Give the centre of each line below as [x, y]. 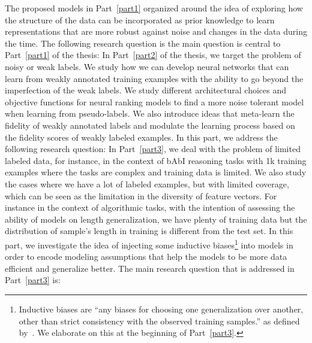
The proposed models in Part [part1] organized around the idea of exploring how [154, 8]
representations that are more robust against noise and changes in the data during [156, 31]
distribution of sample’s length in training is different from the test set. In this [149, 231]
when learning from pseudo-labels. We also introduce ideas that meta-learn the [150, 113]
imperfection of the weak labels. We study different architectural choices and [145, 90]
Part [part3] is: [33, 280]
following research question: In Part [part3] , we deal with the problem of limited [153, 149]
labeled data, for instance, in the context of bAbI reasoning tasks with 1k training [156, 160]
